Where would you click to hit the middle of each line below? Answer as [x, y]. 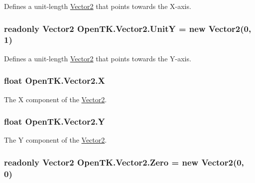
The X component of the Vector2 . [56, 99]
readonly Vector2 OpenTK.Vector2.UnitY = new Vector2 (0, [128, 28]
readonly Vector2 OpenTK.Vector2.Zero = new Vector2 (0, [124, 162]
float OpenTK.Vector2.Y [55, 121]
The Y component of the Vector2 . [56, 140]
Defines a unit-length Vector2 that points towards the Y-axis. [98, 58]
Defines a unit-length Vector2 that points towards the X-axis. [98, 6]
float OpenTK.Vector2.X [55, 81]
